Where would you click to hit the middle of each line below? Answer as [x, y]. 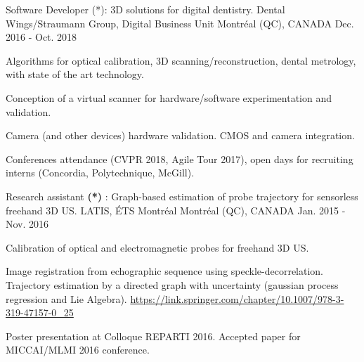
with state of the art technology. [75, 74]
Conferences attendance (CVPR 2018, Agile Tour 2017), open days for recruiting [180, 159]
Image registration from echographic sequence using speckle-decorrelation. [165, 271]
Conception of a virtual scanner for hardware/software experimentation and [169, 97]
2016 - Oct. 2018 [41, 37]
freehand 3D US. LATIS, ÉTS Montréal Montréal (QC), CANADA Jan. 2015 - [176, 210]
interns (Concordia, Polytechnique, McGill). [100, 173]
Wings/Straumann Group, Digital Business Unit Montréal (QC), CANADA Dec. [180, 23]
